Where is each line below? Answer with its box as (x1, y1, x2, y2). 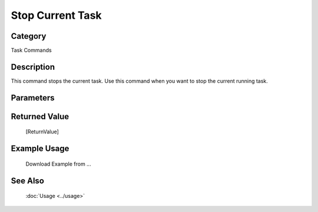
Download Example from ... (25, 160, 91, 167)
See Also (11, 176, 44, 186)
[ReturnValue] (25, 128, 59, 135)
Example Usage (11, 144, 69, 154)
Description (11, 62, 55, 72)
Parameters (11, 93, 55, 103)
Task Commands (11, 47, 52, 54)
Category (11, 31, 47, 41)
